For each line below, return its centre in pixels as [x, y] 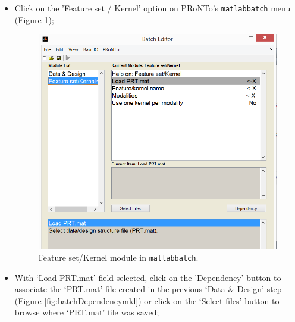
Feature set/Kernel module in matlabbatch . [118, 257]
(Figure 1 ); [34, 19]
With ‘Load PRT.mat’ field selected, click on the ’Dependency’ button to [148, 277]
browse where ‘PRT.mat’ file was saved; [87, 312]
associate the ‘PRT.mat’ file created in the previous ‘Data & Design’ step [148, 289]
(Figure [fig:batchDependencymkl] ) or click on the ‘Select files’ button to [147, 300]
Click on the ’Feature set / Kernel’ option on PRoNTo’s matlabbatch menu [153, 8]
